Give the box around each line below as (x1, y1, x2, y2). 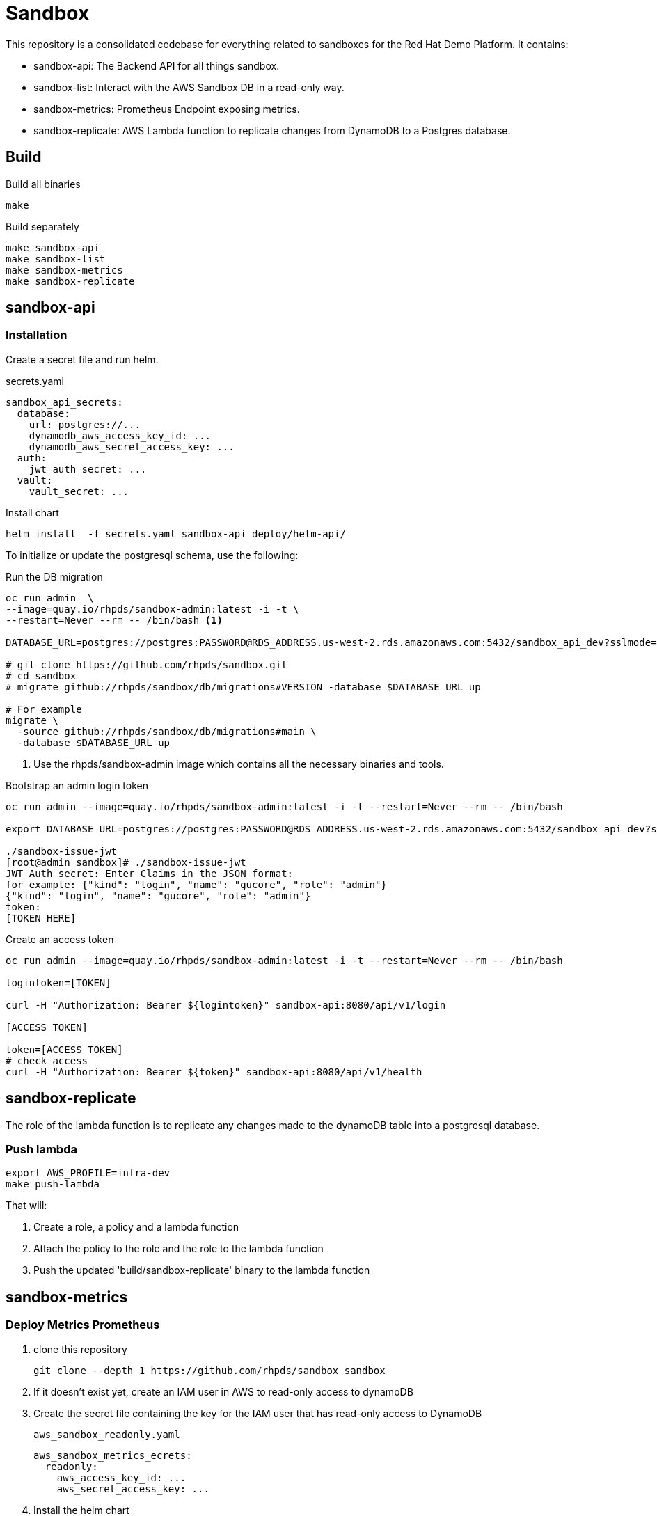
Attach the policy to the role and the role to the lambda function (33, 1242, 324, 1255)
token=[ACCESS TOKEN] (6, 1043, 123, 1055)
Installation (6, 328, 68, 342)
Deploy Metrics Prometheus (6, 1318, 160, 1332)
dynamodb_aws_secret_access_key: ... (29, 441, 235, 452)
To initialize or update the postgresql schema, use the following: (6, 548, 299, 561)
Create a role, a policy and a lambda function (33, 1221, 239, 1233)
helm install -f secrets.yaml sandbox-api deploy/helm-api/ (6, 528, 346, 539)
